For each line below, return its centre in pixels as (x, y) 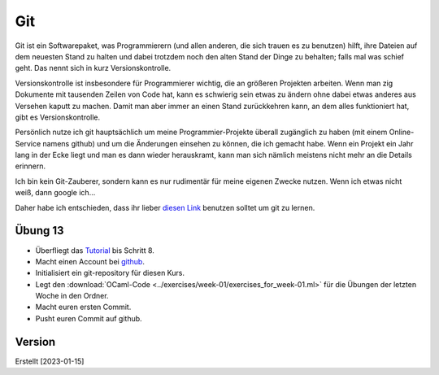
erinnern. (30, 166)
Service (28, 143)
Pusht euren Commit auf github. (89, 318)
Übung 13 (39, 231)
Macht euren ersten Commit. (83, 307)
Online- (402, 132)
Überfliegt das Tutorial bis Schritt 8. (95, 250)
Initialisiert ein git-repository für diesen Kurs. (110, 273)
